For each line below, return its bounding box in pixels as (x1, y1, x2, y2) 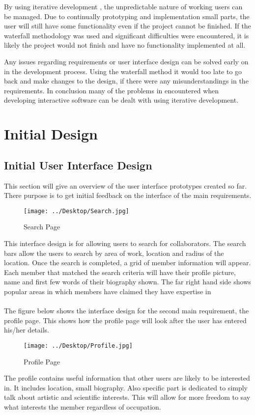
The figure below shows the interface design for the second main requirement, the (4, 305, 249, 316)
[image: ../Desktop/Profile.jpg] (24, 342, 133, 349)
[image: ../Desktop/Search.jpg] (24, 207, 129, 215)
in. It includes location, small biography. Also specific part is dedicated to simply (4, 382, 248, 392)
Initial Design (4, 124, 98, 144)
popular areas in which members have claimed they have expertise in (4, 286, 211, 296)
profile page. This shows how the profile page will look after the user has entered (4, 315, 247, 325)
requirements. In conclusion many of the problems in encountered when (4, 85, 219, 95)
